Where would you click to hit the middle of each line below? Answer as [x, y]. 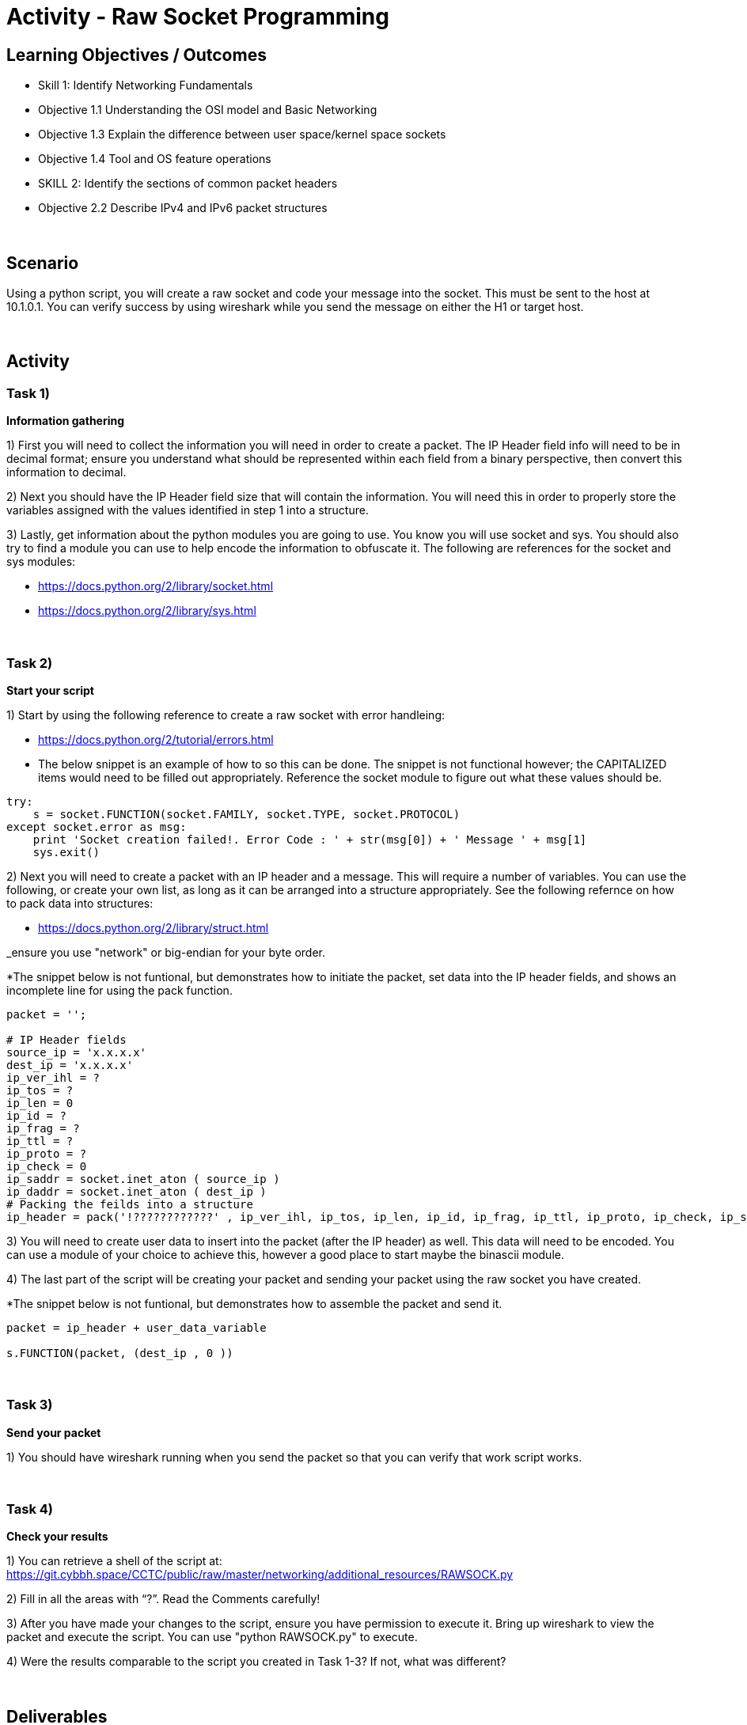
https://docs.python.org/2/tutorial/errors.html [156, 739]
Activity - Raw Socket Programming [198, 17]
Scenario [43, 263]
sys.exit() [66, 852]
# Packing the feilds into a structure [130, 1204]
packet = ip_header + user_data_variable [137, 1327]
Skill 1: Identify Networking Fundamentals [146, 85]
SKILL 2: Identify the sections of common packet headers [188, 184]
